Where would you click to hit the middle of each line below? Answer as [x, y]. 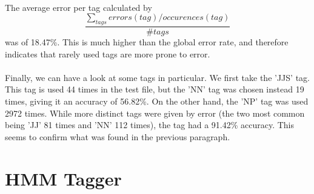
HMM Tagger [63, 178]
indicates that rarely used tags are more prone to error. [108, 53]
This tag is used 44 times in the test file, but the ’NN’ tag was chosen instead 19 [155, 89]
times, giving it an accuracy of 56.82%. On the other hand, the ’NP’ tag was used [157, 101]
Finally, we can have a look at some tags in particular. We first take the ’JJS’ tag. [157, 77]
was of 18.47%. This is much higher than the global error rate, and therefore [147, 42]
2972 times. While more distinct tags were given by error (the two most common [155, 113]
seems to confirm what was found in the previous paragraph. [118, 136]
